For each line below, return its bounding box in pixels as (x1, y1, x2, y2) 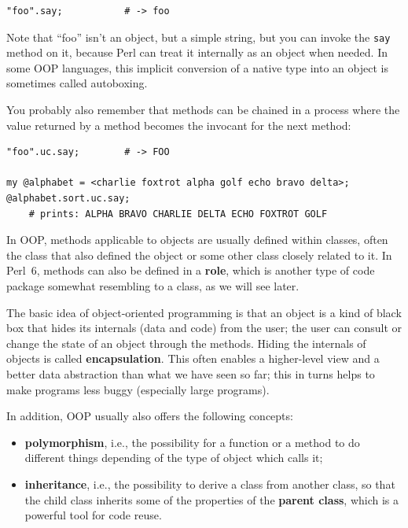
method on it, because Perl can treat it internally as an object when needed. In (6, 44, 388, 61)
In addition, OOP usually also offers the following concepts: (6, 408, 293, 424)
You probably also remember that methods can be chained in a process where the (6, 102, 400, 118)
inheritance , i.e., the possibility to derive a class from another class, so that (24, 475, 395, 492)
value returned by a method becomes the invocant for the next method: (6, 116, 351, 133)
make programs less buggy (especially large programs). (6, 381, 270, 397)
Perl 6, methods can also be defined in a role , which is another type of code (6, 262, 375, 279)
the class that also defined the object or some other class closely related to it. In (6, 246, 392, 263)
